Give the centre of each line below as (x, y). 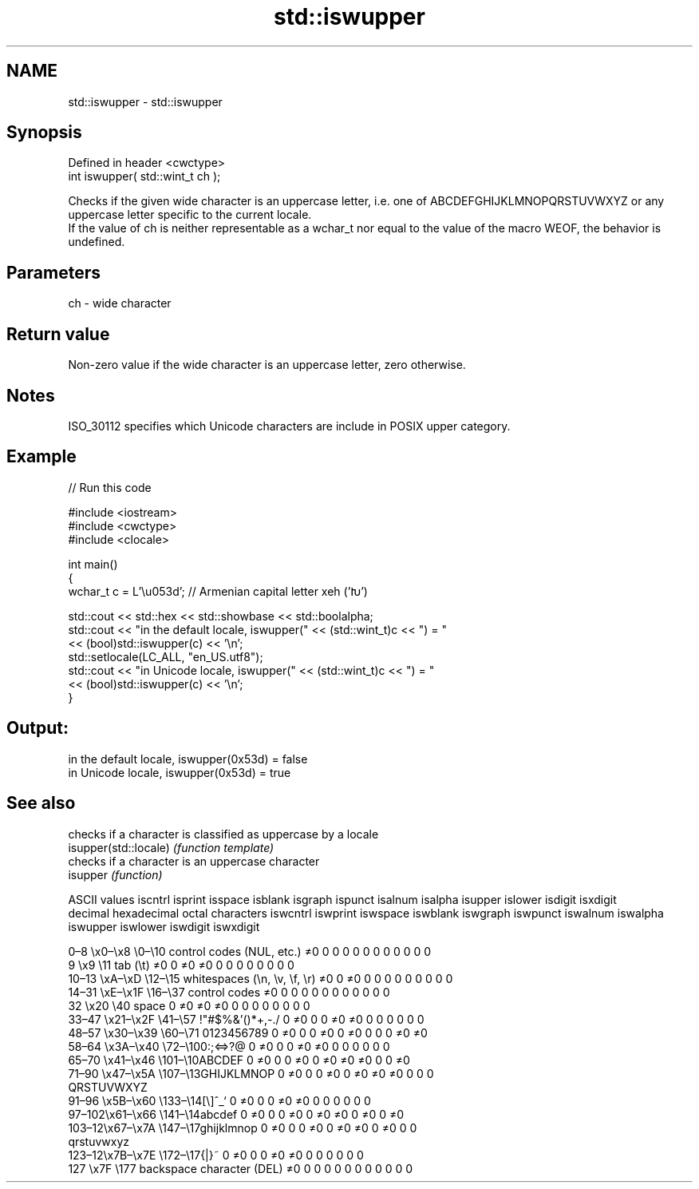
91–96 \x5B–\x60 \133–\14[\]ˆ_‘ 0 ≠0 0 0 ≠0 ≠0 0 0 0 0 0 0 (219, 1100)
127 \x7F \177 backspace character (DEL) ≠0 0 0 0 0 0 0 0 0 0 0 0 (241, 1168)
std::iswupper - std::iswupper (145, 101)
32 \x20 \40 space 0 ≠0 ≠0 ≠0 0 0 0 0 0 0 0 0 (189, 1005)
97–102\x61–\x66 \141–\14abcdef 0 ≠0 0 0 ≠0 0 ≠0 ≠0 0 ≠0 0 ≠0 (236, 1114)
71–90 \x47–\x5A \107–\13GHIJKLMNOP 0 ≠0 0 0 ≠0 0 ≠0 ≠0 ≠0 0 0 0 (251, 1073)
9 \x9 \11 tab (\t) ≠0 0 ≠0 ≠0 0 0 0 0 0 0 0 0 (181, 965)
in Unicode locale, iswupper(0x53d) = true (180, 772)
